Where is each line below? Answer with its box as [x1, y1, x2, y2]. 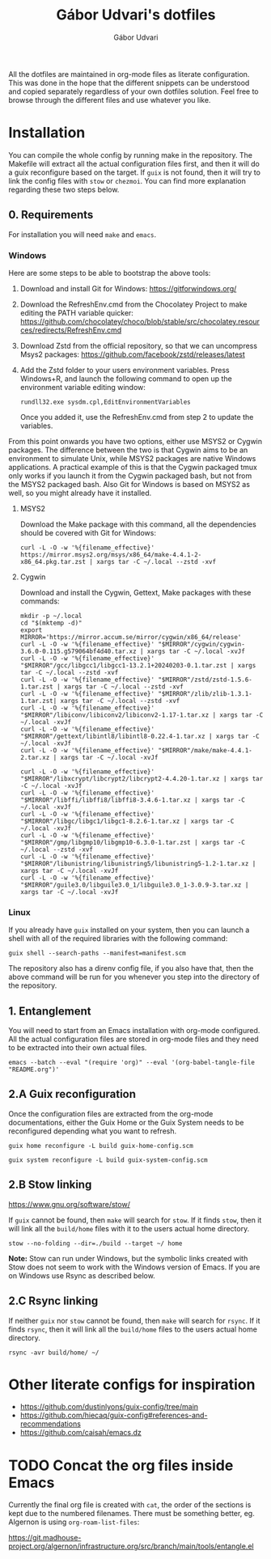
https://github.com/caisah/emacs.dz [19, 1428, 142, 1438]
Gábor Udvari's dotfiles [56, 6, 216, 24]
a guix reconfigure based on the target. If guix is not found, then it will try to [8, 167, 261, 177]
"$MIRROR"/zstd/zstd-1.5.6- [157, 676, 252, 684]
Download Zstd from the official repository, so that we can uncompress [19, 341, 257, 350]
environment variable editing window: [19, 382, 146, 392]
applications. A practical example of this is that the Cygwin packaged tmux [8, 462, 257, 472]
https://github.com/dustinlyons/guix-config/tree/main [19, 1402, 199, 1412]
